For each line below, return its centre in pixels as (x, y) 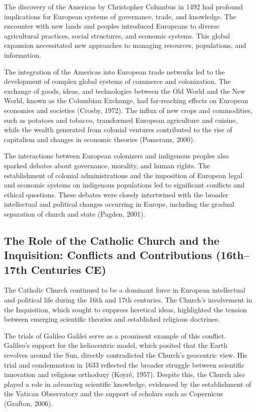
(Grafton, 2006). (29, 403)
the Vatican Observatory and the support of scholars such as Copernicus (113, 393)
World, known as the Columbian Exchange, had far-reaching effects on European (126, 100)
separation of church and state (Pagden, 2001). (75, 213)
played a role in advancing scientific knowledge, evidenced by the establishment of (128, 384)
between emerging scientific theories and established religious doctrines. (112, 319)
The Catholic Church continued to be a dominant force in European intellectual (125, 290)
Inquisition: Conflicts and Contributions (108, 255)
